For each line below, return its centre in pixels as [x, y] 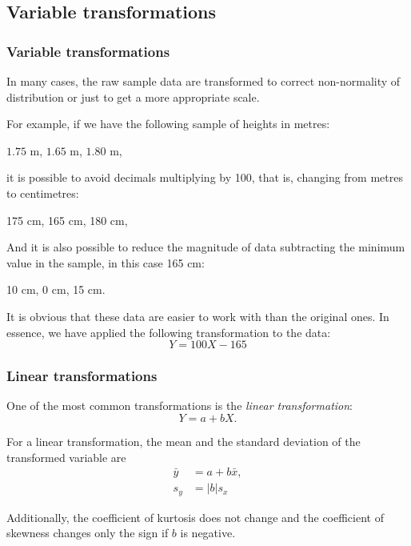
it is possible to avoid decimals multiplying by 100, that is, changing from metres [205, 177]
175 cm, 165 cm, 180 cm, [67, 220]
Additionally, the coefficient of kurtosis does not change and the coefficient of [195, 517]
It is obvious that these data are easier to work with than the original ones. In [198, 316]
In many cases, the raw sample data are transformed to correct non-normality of [204, 81]
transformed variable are [66, 457]
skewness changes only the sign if [88, 533]
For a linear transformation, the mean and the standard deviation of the [184, 441]
